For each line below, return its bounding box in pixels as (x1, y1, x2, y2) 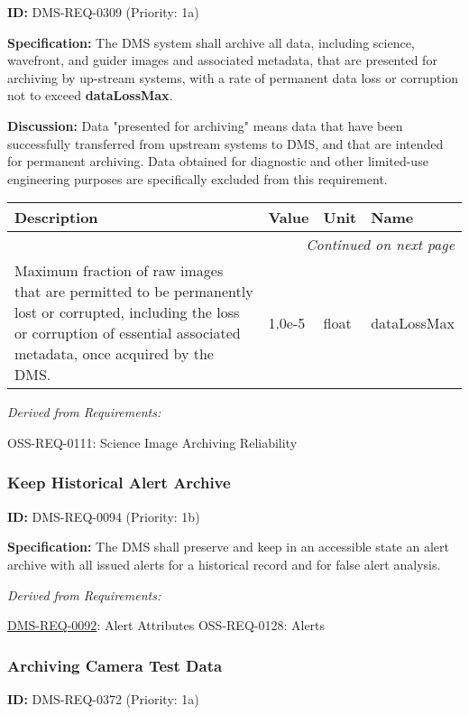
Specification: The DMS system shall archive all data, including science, (7, 32, 415, 51)
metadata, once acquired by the (14, 343, 214, 365)
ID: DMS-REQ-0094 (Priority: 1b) (7, 506, 200, 525)
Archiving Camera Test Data (7, 654, 223, 676)
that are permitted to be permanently (14, 281, 253, 302)
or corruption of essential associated (14, 322, 241, 344)
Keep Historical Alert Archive (7, 471, 231, 494)
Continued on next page (306, 234, 455, 255)
